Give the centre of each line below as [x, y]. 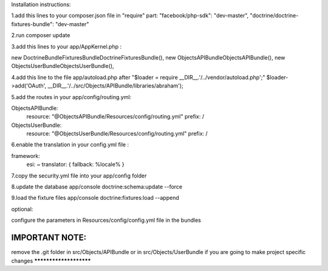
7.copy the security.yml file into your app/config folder [79, 176]
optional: [22, 209]
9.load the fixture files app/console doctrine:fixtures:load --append [95, 198]
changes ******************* [51, 261]
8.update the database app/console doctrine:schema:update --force [97, 187]
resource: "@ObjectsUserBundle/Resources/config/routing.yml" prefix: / [117, 134]
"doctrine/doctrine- [274, 16]
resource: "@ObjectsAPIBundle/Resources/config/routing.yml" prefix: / [115, 117]
